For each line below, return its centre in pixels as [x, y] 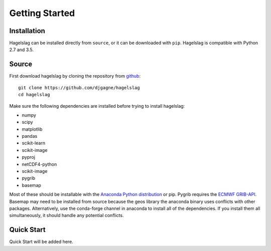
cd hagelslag [34, 95]
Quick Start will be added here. [41, 242]
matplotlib [32, 129]
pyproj [28, 157]
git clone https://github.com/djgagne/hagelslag [79, 87]
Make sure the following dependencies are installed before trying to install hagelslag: [97, 106]
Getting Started [42, 13]
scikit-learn [33, 143]
